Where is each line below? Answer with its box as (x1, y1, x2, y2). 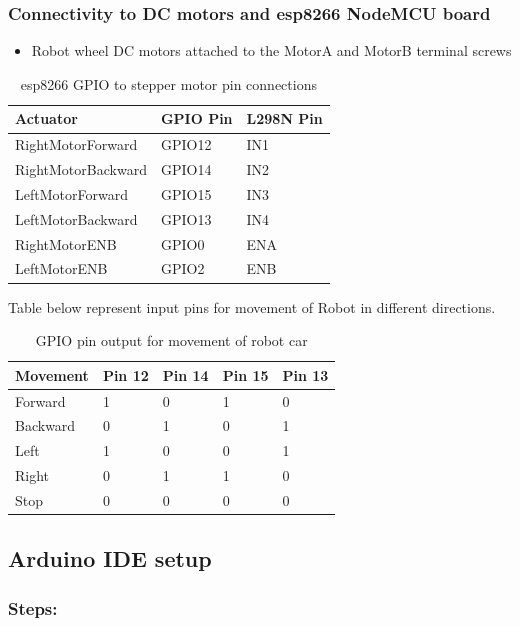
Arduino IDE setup (8, 543, 212, 574)
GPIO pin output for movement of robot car (35, 330, 308, 351)
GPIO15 (160, 183, 212, 204)
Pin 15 (222, 364, 269, 385)
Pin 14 (162, 364, 209, 385)
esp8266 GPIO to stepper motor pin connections (20, 73, 317, 94)
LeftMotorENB (15, 258, 108, 279)
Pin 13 (282, 364, 329, 385)
